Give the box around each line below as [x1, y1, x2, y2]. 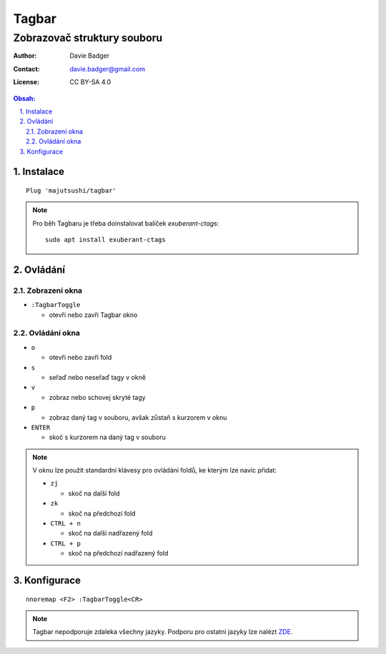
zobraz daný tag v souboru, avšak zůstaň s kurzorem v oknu [49, 413, 227, 421]
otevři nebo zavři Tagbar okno [49, 311, 138, 319]
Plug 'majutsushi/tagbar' [26, 186, 117, 194]
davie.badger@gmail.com [69, 64, 146, 73]
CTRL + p [50, 539, 81, 548]
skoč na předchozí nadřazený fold [68, 549, 169, 558]
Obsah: [13, 94, 36, 103]
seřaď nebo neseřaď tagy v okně [49, 373, 147, 381]
